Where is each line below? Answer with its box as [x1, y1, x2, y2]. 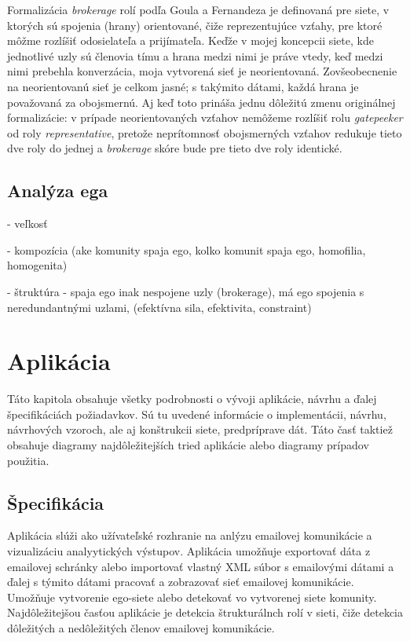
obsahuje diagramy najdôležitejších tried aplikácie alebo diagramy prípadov [7, 437, 369, 453]
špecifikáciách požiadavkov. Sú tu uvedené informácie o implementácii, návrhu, [7, 405, 386, 422]
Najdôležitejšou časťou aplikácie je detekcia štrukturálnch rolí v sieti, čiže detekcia [7, 604, 404, 621]
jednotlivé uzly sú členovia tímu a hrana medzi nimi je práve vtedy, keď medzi [7, 47, 383, 64]
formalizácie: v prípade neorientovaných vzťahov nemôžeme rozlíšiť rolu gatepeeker [7, 109, 403, 126]
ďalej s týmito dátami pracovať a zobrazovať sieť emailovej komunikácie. [7, 573, 354, 590]
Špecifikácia [7, 490, 104, 515]
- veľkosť [7, 215, 48, 232]
